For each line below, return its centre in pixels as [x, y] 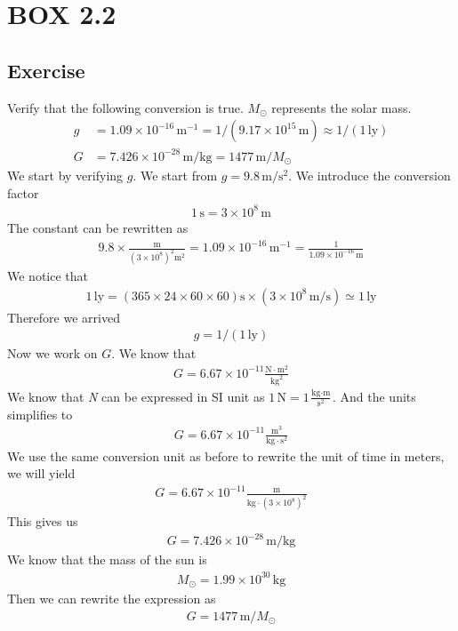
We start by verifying [65, 176]
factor [23, 192]
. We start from [175, 176]
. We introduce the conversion [370, 176]
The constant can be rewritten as [98, 227]
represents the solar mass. [341, 107]
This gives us [43, 521]
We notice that [48, 275]
